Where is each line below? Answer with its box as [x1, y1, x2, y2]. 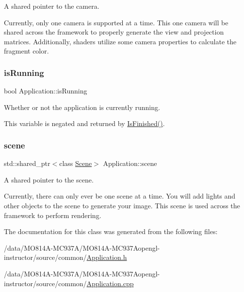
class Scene [59, 158, 92, 168]
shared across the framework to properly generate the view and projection [4, 27, 224, 37]
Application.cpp [86, 278, 134, 288]
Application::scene [103, 158, 157, 168]
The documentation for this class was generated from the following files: [4, 226, 218, 237]
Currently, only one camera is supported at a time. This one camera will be [4, 17, 228, 27]
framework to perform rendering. [4, 210, 101, 220]
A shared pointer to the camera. [4, 1, 99, 11]
